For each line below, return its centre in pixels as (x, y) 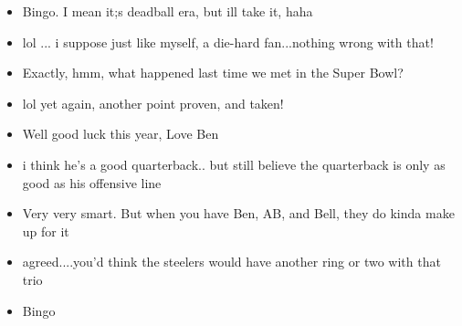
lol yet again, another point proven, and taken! (153, 103)
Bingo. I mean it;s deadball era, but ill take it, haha (168, 11)
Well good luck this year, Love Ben (121, 134)
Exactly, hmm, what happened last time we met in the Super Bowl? (213, 73)
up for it (46, 231)
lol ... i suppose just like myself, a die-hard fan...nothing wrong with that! (228, 42)
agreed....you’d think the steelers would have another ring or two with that (231, 262)
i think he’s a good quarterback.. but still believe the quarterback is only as (234, 164)
